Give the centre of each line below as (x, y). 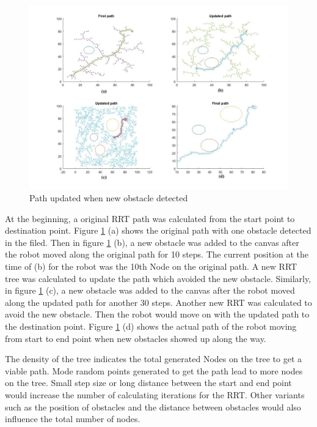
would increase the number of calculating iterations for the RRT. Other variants (155, 394)
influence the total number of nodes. (73, 419)
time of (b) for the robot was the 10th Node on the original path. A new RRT (151, 266)
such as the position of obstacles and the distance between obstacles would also (153, 407)
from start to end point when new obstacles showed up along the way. (136, 338)
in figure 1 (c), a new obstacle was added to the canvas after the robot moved (150, 290)
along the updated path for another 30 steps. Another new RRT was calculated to (158, 302)
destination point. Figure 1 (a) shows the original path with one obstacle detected (158, 230)
